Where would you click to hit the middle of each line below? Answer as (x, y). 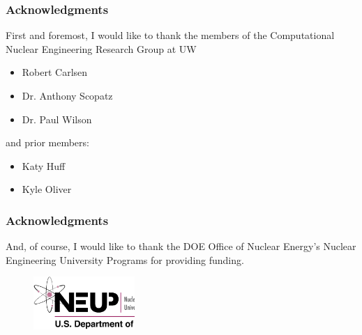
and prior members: (47, 142)
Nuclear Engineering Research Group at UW (101, 48)
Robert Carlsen (55, 72)
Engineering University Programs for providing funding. (125, 259)
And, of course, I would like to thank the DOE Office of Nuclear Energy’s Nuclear (181, 246)
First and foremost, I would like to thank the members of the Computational (170, 35)
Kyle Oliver (47, 189)
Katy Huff (44, 165)
